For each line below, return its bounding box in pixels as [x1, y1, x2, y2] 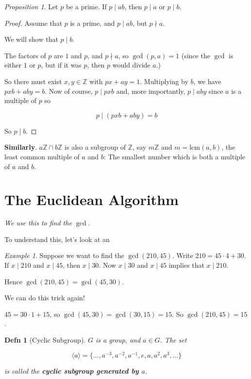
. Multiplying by [140, 76, 188, 86]
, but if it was [41, 60, 82, 70]
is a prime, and [70, 17, 115, 28]
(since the [181, 50, 210, 60]
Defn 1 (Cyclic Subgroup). [4, 335, 86, 345]
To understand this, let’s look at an [4, 234, 110, 244]
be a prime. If [66, 1, 107, 11]
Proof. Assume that [4, 17, 63, 28]
